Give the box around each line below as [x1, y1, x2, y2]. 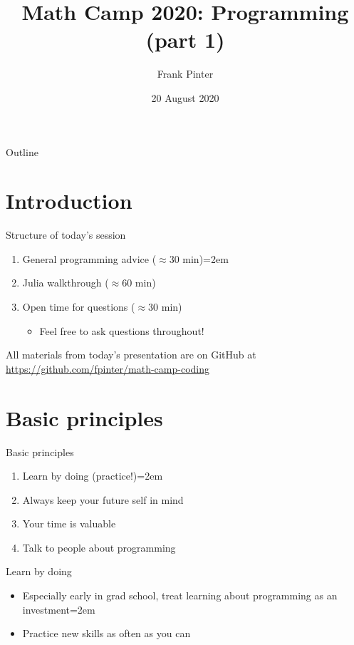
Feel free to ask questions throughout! [39, 323, 204, 338]
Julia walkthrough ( [22, 275, 109, 290]
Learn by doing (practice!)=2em [22, 468, 163, 483]
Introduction [6, 186, 132, 215]
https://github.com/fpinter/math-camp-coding [6, 361, 209, 376]
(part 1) [145, 25, 225, 54]
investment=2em [22, 602, 95, 616]
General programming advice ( [22, 251, 157, 266]
